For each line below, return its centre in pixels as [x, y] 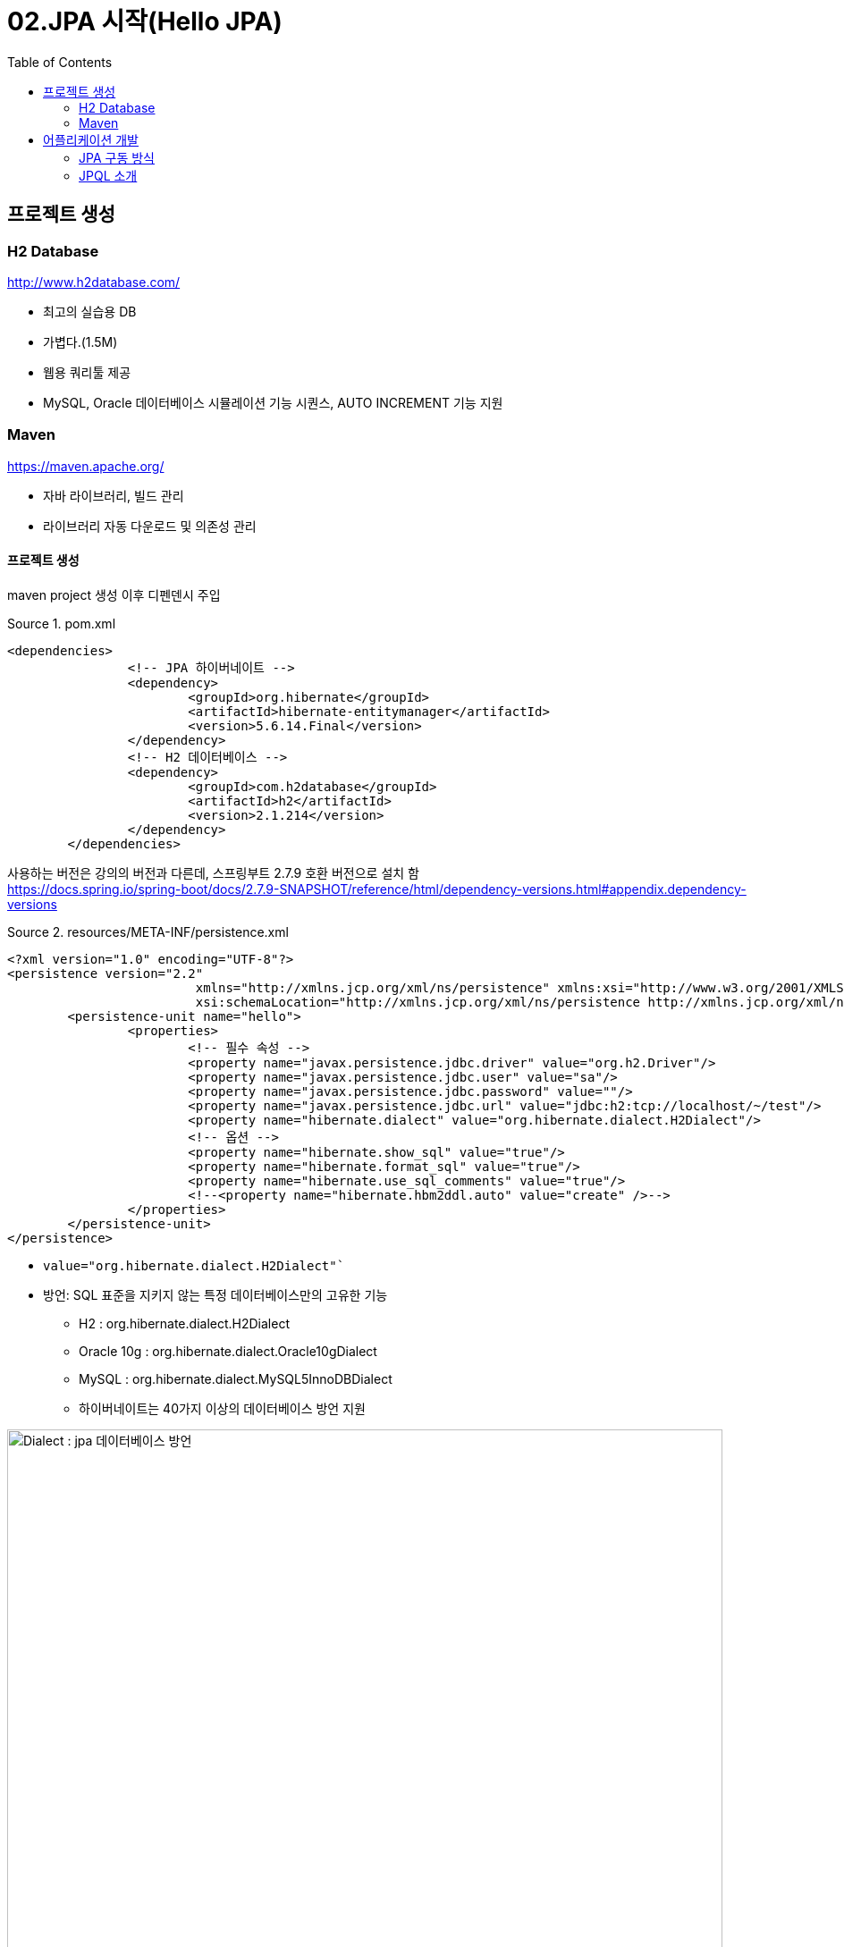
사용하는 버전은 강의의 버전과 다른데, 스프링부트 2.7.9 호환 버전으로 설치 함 [213, 872]
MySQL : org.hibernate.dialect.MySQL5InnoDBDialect [236, 1378]
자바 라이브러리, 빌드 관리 [114, 495]
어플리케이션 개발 [91, 139]
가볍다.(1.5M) [80, 341]
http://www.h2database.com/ [94, 282]
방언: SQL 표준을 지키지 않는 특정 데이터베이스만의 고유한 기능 [215, 1294]
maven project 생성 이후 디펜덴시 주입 [114, 594]
